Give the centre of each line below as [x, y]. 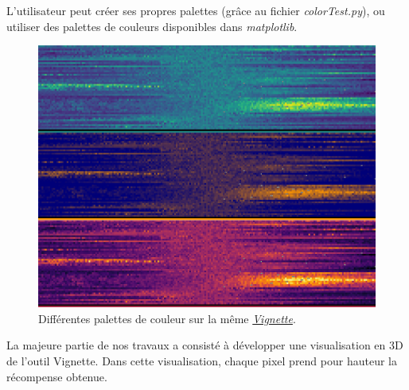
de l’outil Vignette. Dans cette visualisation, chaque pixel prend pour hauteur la [202, 361]
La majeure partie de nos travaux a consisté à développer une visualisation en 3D [205, 345]
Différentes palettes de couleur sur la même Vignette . [167, 318]
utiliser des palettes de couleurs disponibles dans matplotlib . [152, 26]
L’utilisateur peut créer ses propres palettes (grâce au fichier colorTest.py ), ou [196, 10]
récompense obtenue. [57, 376]
